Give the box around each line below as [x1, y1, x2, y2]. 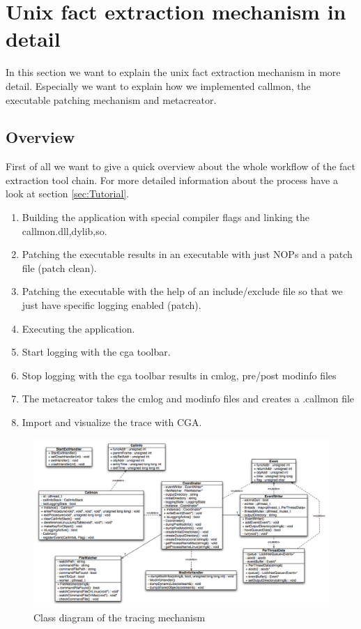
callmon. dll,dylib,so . [22, 223, 107, 238]
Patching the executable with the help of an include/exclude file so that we [22, 284, 343, 298]
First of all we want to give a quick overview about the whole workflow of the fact [6, 159, 356, 174]
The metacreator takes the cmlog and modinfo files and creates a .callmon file [22, 391, 355, 406]
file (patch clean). [22, 260, 97, 275]
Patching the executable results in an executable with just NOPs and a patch [22, 247, 353, 262]
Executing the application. [22, 321, 135, 335]
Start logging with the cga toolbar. [22, 344, 171, 359]
